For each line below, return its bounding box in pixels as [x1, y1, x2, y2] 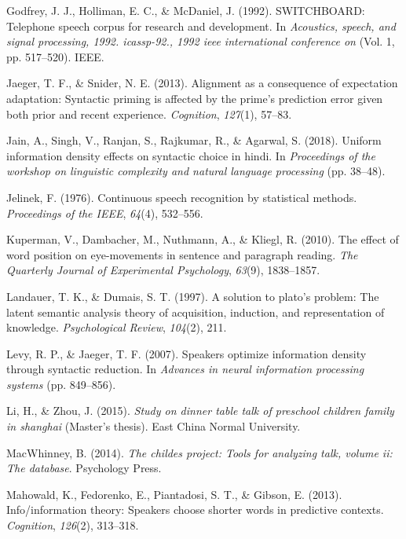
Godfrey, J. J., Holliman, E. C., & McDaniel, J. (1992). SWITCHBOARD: [6, 2, 365, 18]
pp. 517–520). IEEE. [6, 48, 104, 64]
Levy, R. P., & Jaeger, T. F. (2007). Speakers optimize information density [6, 345, 367, 361]
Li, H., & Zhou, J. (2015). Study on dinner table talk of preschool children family [6, 402, 394, 419]
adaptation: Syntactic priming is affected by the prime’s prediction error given [6, 90, 383, 106]
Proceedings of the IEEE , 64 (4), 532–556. [6, 204, 203, 221]
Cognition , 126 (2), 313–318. [6, 517, 139, 533]
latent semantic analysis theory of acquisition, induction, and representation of [6, 303, 385, 320]
